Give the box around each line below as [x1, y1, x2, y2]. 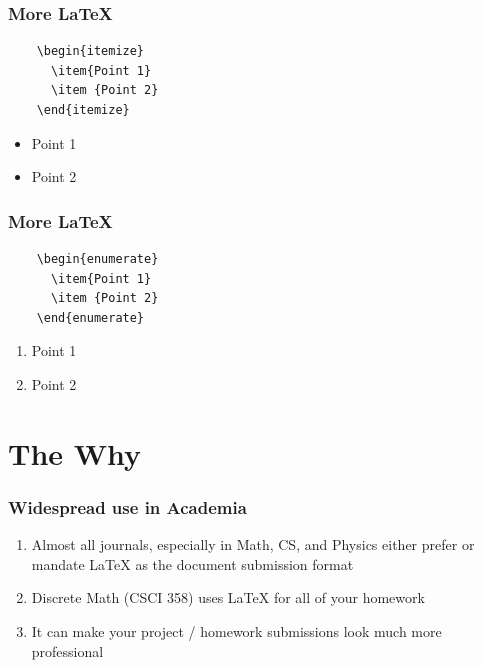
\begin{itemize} [36, 44, 145, 59]
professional [31, 640, 104, 661]
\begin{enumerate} [36, 252, 159, 266]
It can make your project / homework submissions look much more [31, 620, 442, 641]
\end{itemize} [36, 103, 130, 117]
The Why [8, 432, 142, 473]
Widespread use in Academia [8, 494, 247, 519]
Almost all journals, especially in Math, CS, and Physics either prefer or [31, 534, 475, 555]
